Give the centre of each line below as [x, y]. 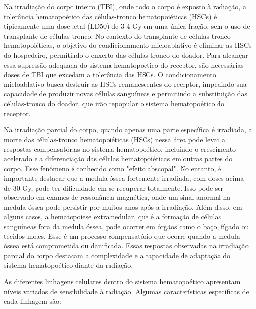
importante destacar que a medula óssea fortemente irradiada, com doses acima [124, 178]
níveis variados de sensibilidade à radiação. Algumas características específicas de [127, 291]
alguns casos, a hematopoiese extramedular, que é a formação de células [112, 216]
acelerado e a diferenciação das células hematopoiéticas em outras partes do [118, 158]
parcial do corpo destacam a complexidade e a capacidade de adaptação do [117, 255]
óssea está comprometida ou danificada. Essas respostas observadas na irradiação [126, 246]
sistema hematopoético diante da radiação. [69, 265]
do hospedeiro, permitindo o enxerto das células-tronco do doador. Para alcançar [126, 55]
